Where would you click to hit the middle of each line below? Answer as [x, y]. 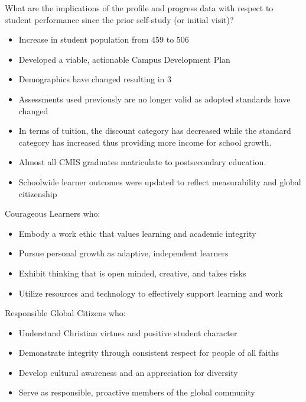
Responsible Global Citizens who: [65, 313]
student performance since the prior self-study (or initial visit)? [119, 19]
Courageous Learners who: [53, 213]
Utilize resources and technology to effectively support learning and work [151, 293]
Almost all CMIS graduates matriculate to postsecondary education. [142, 162]
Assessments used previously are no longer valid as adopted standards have [154, 99]
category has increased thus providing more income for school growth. [145, 142]
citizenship [38, 193]
